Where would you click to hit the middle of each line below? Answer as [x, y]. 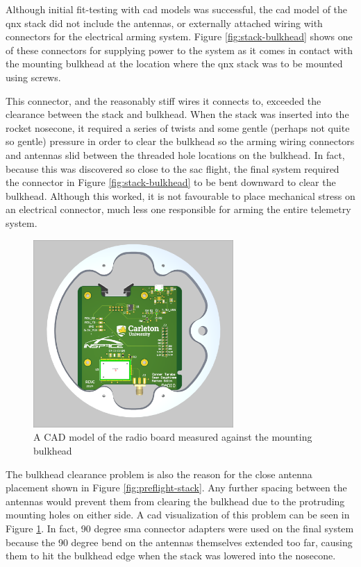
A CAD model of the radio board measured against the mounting [173, 437]
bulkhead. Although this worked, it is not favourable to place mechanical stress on [180, 195]
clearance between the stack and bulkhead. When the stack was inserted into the [177, 114]
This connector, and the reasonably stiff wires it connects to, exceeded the [163, 100]
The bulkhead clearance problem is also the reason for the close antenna [159, 474]
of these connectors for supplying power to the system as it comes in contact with [179, 50]
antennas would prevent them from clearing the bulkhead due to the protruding [175, 501]
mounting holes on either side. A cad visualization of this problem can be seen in [178, 515]
